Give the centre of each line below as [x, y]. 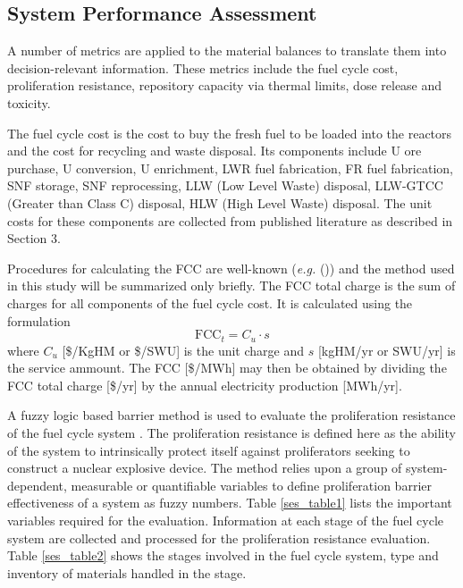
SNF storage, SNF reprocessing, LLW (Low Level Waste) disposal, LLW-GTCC [225, 185]
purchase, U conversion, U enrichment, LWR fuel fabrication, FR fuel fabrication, [230, 168]
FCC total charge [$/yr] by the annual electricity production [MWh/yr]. [205, 385]
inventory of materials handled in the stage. [127, 572]
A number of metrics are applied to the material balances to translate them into [227, 50]
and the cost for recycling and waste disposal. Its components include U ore [215, 151]
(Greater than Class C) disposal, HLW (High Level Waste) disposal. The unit [220, 202]
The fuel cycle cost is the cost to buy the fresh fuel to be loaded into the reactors [230, 133]
